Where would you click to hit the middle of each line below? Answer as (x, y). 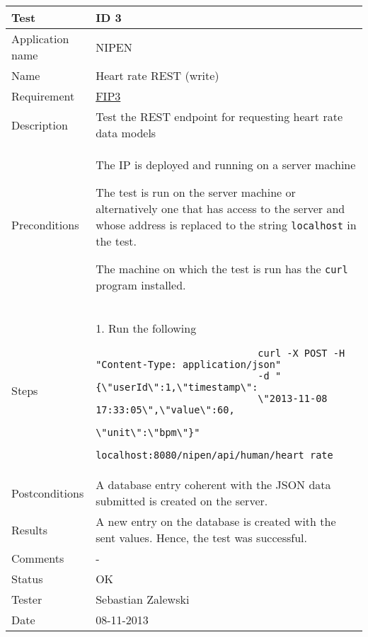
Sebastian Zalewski (143, 599)
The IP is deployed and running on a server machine (226, 165)
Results (30, 529)
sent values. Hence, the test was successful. (201, 538)
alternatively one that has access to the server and (220, 208)
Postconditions (48, 493)
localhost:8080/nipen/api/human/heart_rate (214, 455)
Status (27, 579)
